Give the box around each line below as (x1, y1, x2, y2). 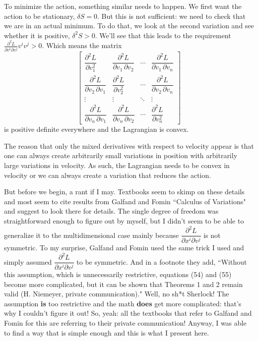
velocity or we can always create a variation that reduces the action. (4, 170, 211, 180)
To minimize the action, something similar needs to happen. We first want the (4, 1, 242, 11)
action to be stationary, (4, 10, 75, 21)
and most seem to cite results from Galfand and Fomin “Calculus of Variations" (4, 196, 246, 206)
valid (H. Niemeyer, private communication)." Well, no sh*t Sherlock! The (4, 288, 229, 299)
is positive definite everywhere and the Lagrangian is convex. (4, 124, 189, 134)
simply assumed (4, 256, 52, 267)
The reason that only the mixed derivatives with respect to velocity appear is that (4, 140, 254, 151)
